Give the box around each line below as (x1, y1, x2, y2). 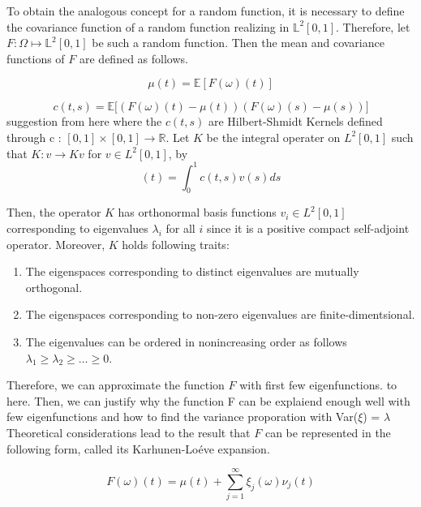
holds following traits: (122, 235, 230, 252)
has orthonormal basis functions (118, 204, 277, 221)
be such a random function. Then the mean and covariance (92, 34, 384, 51)
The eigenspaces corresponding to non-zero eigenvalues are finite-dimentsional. (25, 306, 415, 323)
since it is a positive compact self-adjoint (206, 220, 410, 237)
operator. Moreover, (6, 235, 105, 252)
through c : (6, 128, 62, 145)
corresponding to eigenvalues (6, 220, 148, 237)
